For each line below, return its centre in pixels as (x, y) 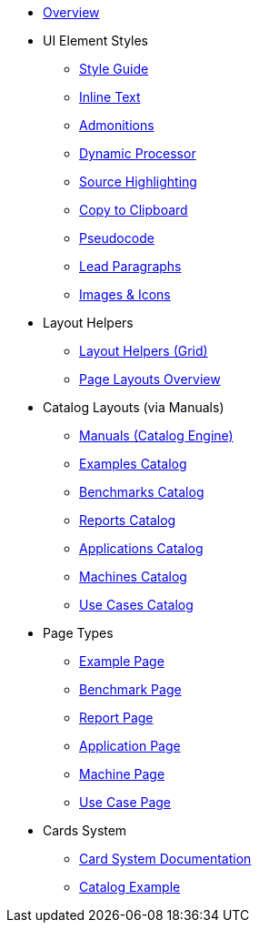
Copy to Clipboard (134, 210)
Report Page (116, 718)
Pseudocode (117, 238)
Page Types (78, 633)
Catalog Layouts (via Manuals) (134, 407)
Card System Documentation (165, 859)
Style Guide (114, 69)
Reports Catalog (128, 520)
